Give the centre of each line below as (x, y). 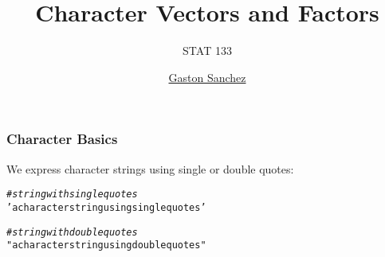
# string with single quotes (72, 195)
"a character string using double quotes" (106, 245)
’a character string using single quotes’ (106, 207)
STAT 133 (207, 51)
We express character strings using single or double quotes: (150, 168)
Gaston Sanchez (207, 77)
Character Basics (62, 139)
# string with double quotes (72, 232)
